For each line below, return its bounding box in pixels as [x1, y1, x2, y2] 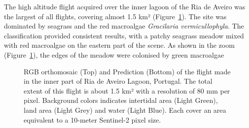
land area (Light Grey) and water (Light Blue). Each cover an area [24, 104, 226, 115]
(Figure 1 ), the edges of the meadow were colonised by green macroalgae [4, 49, 224, 60]
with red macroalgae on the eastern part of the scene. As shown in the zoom [4, 40, 235, 50]
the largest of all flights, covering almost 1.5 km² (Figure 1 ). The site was [4, 11, 227, 21]
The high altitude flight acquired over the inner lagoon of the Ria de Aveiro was [4, 1, 246, 11]
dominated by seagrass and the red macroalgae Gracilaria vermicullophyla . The [4, 21, 244, 31]
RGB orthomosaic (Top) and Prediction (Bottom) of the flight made [24, 66, 231, 76]
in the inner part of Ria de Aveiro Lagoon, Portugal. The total [24, 76, 213, 86]
